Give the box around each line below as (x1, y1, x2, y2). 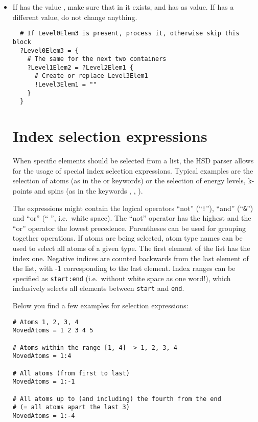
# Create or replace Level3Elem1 (34, 72, 148, 80)
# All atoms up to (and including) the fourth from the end (12, 395, 221, 403)
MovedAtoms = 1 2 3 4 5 (12, 327, 93, 334)
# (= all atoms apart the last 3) (12, 404, 130, 411)
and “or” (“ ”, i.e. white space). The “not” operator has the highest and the (12, 213, 251, 223)
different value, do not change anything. (12, 11, 137, 22)
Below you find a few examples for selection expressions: (12, 300, 189, 311)
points (12, 185, 32, 196)
